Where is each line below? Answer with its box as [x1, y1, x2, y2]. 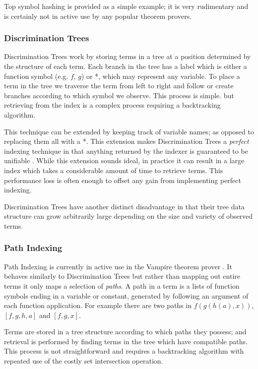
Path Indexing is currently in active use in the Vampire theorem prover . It [4, 261, 232, 271]
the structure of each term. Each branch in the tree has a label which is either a [4, 61, 247, 71]
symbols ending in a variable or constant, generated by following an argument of [4, 290, 249, 301]
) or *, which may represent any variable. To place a [81, 70, 240, 81]
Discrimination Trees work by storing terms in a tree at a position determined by [4, 51, 251, 61]
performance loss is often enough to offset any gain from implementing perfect [4, 175, 242, 185]
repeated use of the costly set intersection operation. [4, 356, 163, 366]
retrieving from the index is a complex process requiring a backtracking [4, 100, 221, 110]
